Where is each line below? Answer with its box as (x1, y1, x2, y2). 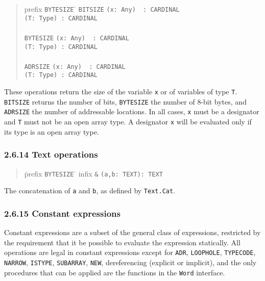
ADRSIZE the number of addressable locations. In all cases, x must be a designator (4, 106, 259, 117)
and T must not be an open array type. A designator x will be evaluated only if (4, 116, 252, 127)
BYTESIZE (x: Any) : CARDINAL (24, 34, 129, 42)
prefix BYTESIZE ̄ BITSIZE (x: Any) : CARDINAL (24, 4, 180, 14)
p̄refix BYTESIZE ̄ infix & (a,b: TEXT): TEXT (24, 168, 163, 178)
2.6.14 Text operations (4, 148, 98, 161)
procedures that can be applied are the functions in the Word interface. (4, 267, 225, 277)
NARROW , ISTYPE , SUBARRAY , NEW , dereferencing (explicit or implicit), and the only (4, 257, 257, 267)
